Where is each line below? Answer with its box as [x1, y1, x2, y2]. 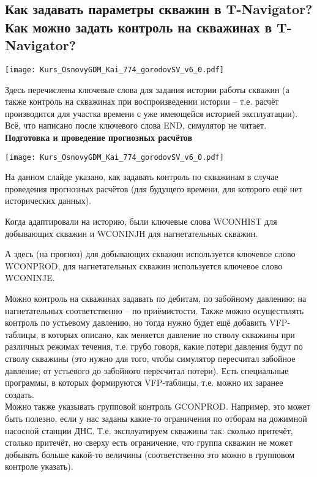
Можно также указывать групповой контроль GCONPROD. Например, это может [5, 400, 311, 413]
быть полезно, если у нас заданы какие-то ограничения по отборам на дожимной [5, 411, 307, 424]
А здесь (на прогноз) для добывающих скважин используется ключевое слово [5, 247, 296, 260]
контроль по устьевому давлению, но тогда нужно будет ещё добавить [5, 316, 267, 329]
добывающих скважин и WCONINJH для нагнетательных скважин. [5, 227, 258, 239]
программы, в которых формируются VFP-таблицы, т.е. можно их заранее [5, 376, 283, 389]
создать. [5, 388, 34, 400]
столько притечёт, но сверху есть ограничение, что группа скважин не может [5, 436, 293, 449]
